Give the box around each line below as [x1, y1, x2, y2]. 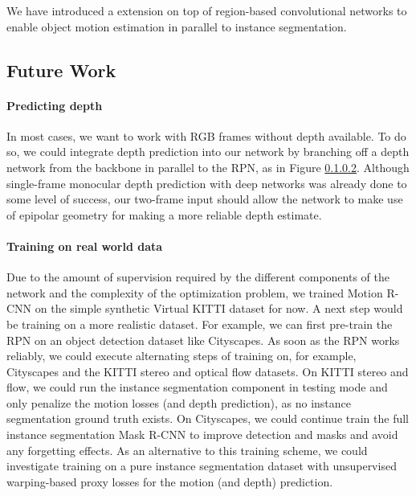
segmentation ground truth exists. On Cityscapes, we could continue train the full [6, 410, 410, 427]
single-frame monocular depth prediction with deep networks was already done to [6, 174, 407, 191]
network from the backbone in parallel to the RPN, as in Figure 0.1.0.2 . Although [6, 158, 410, 175]
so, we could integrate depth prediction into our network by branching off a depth [6, 143, 410, 160]
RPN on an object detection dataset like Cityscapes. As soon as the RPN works [6, 331, 400, 348]
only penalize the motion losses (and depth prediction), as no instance [6, 394, 351, 411]
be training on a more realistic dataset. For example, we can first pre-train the [6, 315, 393, 332]
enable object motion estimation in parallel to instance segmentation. [6, 18, 347, 35]
